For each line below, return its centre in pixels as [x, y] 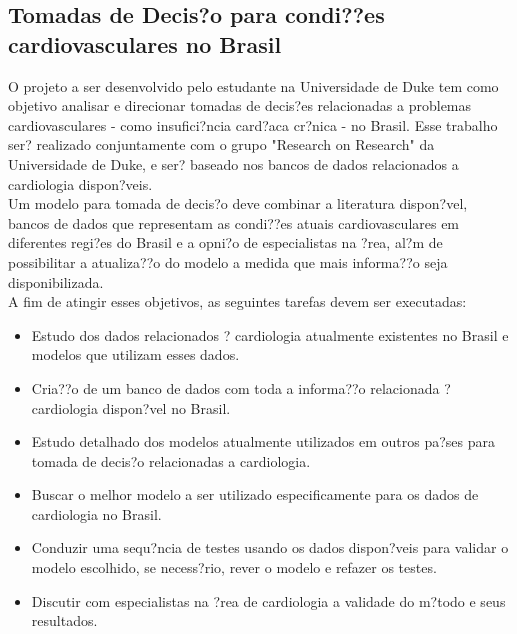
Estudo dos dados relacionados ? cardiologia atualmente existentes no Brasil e [270, 334]
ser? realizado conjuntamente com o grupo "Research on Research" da [221, 144]
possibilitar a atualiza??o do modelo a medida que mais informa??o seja [228, 261]
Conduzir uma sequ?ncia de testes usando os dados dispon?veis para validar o [270, 547]
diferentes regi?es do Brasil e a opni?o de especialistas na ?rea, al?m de [225, 242]
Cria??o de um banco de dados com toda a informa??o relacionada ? [241, 387]
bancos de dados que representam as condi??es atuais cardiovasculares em [234, 222]
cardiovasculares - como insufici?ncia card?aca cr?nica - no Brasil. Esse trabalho [253, 124]
